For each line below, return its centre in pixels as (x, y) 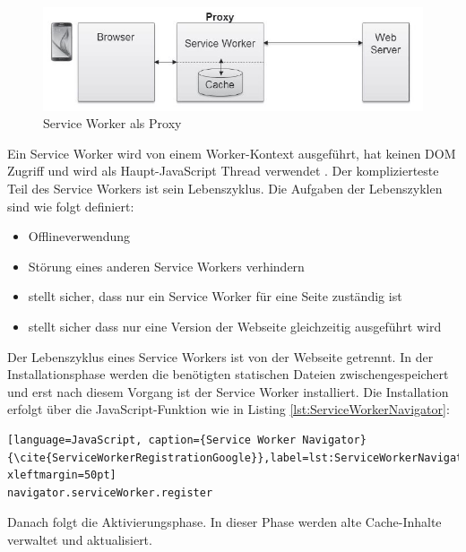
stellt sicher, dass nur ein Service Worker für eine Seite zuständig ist (215, 296)
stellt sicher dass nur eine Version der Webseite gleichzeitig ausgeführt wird (235, 327)
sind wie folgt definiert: (71, 206)
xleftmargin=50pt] (62, 475)
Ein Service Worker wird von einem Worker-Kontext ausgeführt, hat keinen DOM (232, 153)
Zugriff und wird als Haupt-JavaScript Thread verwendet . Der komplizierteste (223, 171)
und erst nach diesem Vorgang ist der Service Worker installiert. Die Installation (228, 391)
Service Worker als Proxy (112, 123)
